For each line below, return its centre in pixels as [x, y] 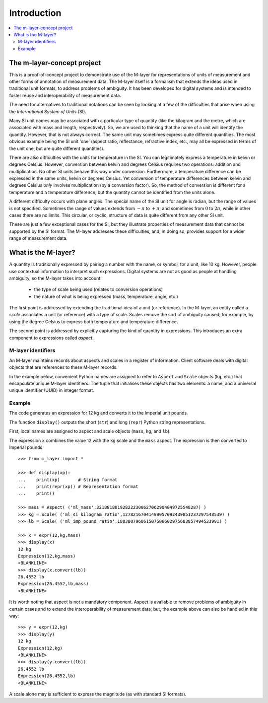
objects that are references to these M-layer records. [63, 367]
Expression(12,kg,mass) [47, 556]
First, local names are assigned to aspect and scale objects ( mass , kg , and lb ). [90, 431]
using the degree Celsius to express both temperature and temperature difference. [94, 321]
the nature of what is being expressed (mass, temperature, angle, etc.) [106, 296]
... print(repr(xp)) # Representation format [78, 487]
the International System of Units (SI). [48, 111]
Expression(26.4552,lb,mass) [53, 584]
